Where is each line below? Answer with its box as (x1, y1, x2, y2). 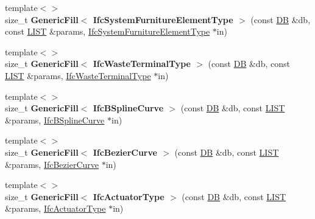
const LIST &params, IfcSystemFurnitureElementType (5, 25, 210, 38)
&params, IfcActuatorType (5, 202, 106, 215)
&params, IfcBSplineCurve (5, 113, 105, 126)
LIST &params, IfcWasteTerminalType (5, 69, 151, 82)
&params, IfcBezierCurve (5, 158, 99, 170)
